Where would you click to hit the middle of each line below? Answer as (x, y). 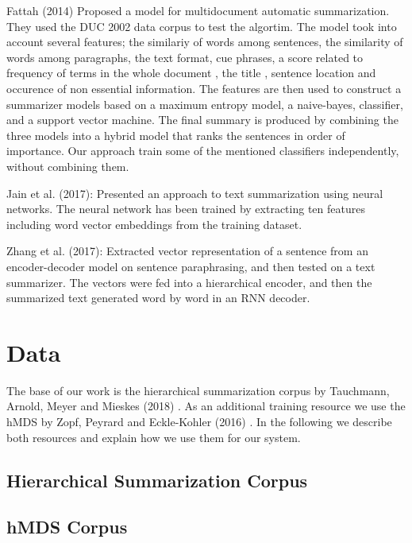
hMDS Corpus (67, 527)
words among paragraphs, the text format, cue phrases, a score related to (185, 57)
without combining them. (68, 166)
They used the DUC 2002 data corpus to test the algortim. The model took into (202, 26)
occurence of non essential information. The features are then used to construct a (204, 88)
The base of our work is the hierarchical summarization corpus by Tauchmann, (198, 390)
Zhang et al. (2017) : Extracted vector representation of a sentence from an (187, 251)
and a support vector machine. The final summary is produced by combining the (202, 120)
